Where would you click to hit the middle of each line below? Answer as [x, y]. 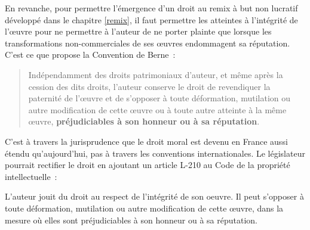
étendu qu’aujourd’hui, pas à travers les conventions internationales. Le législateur [155, 153]
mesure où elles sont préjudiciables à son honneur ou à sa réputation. [131, 220]
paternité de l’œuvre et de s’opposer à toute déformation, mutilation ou [159, 98]
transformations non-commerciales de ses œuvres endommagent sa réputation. [148, 43]
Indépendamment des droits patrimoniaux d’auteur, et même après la [156, 74]
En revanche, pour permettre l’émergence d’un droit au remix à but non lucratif [151, 8]
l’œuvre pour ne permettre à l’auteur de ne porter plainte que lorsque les [138, 31]
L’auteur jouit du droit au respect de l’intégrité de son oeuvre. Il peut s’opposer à [154, 196]
